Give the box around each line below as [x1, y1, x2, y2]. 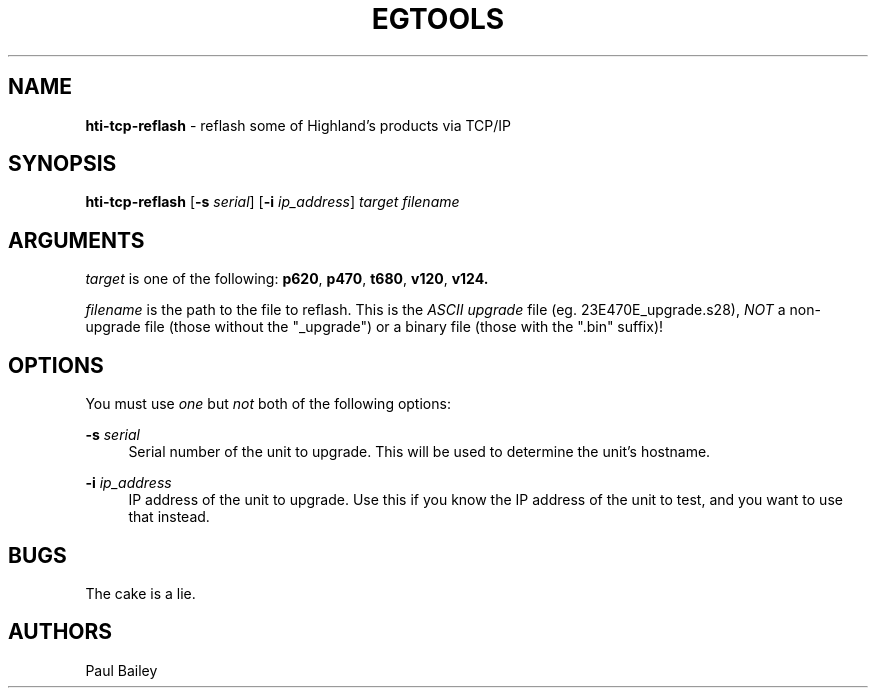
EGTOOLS [371, 2, 505, 36]
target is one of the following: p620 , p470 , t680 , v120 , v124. [85, 270, 489, 288]
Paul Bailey [85, 661, 158, 679]
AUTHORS [8, 619, 113, 645]
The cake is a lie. [85, 584, 196, 602]
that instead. [128, 508, 210, 526]
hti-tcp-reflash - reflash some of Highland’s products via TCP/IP [85, 116, 512, 134]
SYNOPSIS [8, 151, 117, 177]
